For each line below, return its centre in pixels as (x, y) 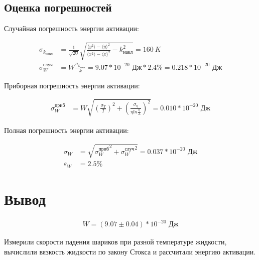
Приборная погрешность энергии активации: (72, 85)
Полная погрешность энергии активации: (67, 130)
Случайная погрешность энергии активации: (72, 28)
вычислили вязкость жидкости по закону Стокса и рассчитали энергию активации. (130, 251)
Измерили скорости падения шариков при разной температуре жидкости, (115, 242)
